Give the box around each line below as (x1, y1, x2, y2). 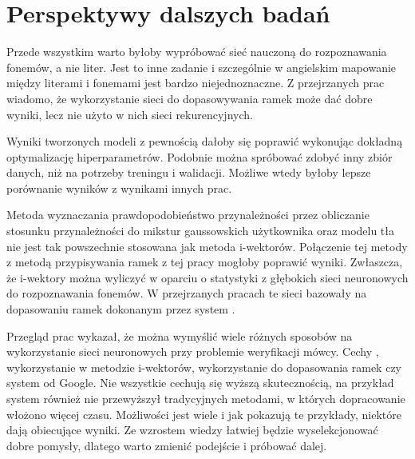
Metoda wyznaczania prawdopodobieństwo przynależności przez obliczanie (6, 206, 370, 223)
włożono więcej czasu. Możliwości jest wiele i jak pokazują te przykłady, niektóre (6, 405, 402, 422)
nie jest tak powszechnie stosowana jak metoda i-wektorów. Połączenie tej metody (6, 237, 408, 254)
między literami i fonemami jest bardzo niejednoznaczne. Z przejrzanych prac (6, 74, 385, 91)
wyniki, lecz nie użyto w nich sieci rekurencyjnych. (6, 106, 253, 122)
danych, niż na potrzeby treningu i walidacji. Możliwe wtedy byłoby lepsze (6, 164, 371, 181)
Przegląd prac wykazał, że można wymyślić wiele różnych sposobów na (6, 327, 353, 344)
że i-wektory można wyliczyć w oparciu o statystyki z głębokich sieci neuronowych (6, 269, 409, 285)
